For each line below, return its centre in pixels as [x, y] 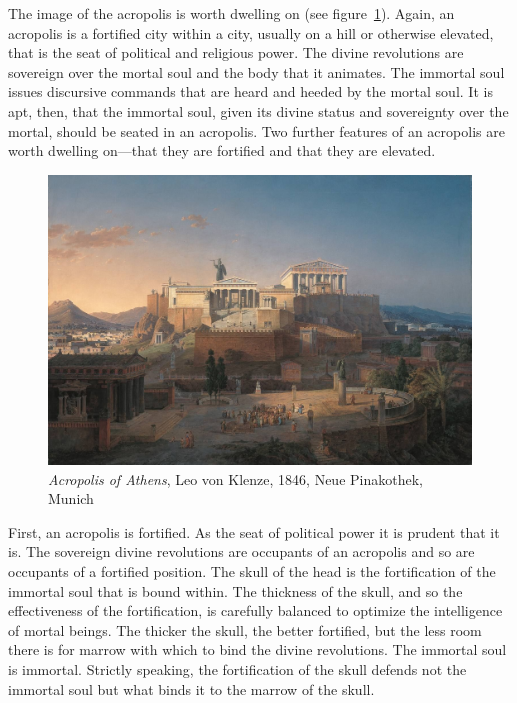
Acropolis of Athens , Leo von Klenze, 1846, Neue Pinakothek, [235, 478]
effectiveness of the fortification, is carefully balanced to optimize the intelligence [255, 610]
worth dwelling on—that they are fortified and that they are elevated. [222, 150]
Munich [71, 498]
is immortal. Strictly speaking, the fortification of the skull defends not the [237, 668]
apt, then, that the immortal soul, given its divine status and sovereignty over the [258, 110]
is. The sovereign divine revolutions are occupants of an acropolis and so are [241, 551]
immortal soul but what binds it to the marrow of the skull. [191, 688]
